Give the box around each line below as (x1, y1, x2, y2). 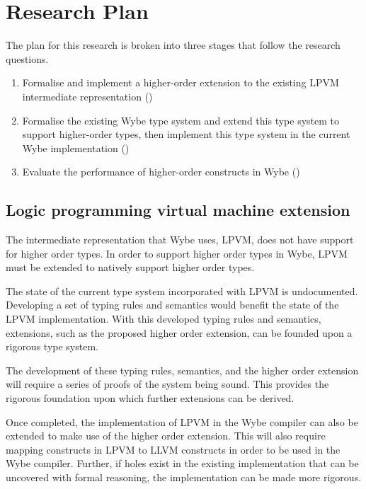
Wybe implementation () (22, 140, 130, 155)
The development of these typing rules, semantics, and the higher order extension (6, 362, 359, 377)
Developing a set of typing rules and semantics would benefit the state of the (6, 297, 339, 312)
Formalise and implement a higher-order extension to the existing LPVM (22, 75, 339, 90)
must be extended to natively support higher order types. (6, 260, 255, 275)
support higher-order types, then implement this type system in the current (22, 127, 350, 142)
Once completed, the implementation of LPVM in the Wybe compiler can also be (6, 414, 358, 429)
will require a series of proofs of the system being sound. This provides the (6, 376, 329, 391)
